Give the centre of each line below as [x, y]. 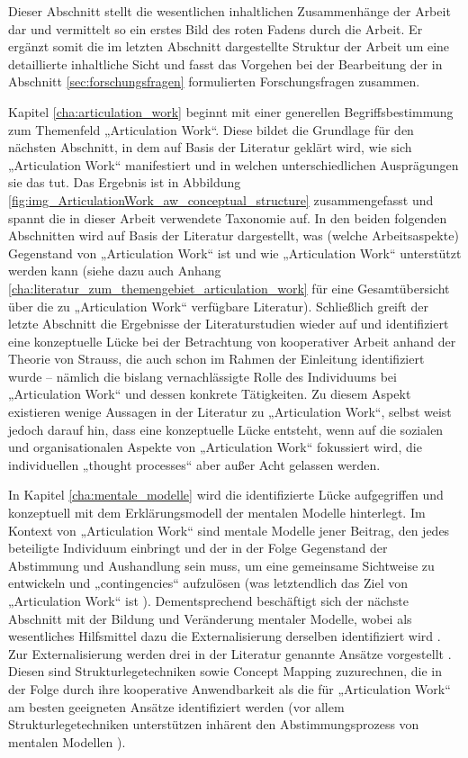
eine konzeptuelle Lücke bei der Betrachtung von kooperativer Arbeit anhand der [232, 341]
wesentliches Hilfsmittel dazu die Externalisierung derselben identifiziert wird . [225, 636]
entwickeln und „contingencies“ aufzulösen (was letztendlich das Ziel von [208, 583]
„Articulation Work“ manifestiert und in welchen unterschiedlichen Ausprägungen [234, 164]
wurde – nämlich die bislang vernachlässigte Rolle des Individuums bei [202, 376]
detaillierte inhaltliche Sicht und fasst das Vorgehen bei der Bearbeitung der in [225, 63]
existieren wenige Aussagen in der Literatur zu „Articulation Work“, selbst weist [230, 412]
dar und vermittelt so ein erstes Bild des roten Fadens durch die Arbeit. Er [216, 28]
